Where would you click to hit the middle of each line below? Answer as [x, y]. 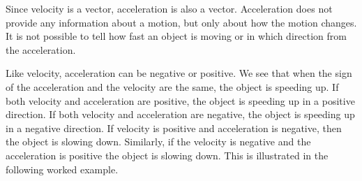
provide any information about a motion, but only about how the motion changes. [181, 22]
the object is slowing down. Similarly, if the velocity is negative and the [158, 142]
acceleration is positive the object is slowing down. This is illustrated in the [167, 155]
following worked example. [62, 169]
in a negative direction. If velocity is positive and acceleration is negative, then [174, 128]
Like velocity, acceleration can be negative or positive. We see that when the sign [179, 73]
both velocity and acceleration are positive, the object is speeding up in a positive [180, 100]
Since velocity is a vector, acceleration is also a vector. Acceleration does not [169, 8]
